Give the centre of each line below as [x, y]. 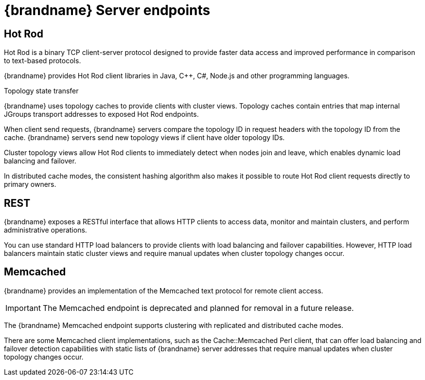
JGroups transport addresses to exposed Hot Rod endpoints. [101, 114]
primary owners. [30, 184]
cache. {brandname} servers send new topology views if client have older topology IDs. [144, 138]
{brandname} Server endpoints [107, 10]
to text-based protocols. [43, 61]
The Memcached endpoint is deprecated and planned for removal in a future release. [198, 308]
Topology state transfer [41, 91]
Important [23, 308]
